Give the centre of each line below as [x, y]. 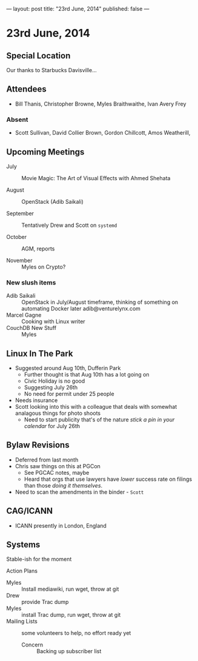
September [20, 213]
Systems [23, 545]
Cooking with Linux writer [54, 321]
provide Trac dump [45, 602]
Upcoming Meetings [45, 152]
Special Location [38, 55]
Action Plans [22, 571]
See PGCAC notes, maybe [57, 472]
